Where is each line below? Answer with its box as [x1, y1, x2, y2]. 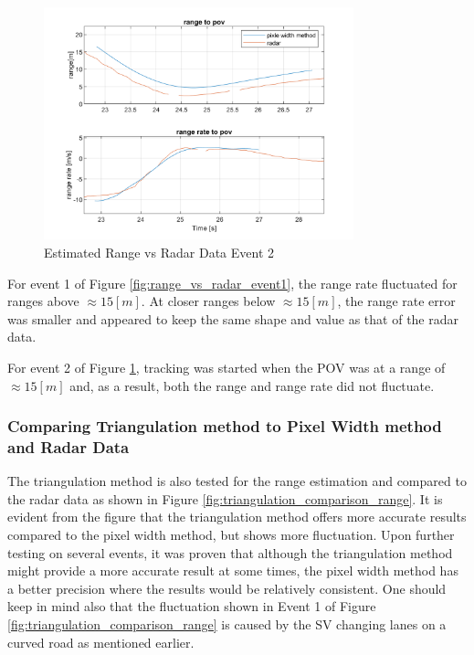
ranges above [7, 291, 79, 311]
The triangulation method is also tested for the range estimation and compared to [7, 471, 467, 491]
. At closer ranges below [141, 291, 276, 311]
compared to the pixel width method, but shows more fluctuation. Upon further [7, 525, 455, 544]
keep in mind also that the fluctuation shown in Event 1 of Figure [7, 597, 376, 616]
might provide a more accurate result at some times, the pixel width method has [7, 561, 458, 580]
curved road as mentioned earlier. [7, 632, 195, 651]
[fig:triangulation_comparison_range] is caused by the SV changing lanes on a [7, 615, 447, 634]
